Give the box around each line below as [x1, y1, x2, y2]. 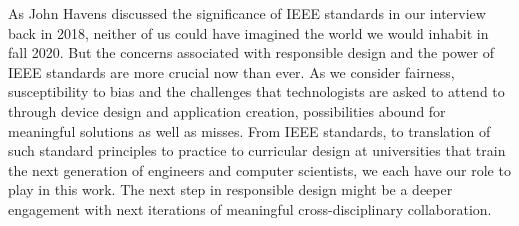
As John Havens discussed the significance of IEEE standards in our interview [8, 3, 486, 23]
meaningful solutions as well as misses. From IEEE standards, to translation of [8, 120, 491, 141]
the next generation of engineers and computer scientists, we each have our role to [8, 159, 511, 180]
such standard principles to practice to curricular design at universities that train [8, 140, 506, 161]
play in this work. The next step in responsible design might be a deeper [8, 179, 453, 200]
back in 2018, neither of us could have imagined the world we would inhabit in [8, 22, 489, 43]
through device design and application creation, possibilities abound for [8, 100, 446, 121]
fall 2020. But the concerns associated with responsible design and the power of [8, 42, 495, 63]
